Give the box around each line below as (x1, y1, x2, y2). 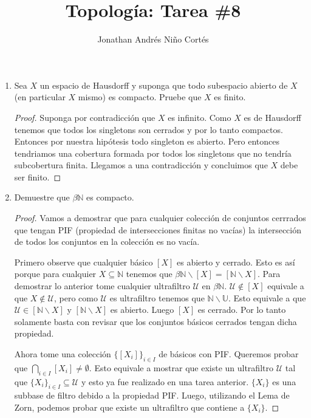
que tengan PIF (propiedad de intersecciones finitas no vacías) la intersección (14, 223, 302, 236)
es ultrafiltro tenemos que (109, 291, 205, 304)
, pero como (53, 291, 98, 304)
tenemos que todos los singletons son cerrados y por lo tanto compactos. (14, 123, 283, 135)
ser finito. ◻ (14, 170, 61, 183)
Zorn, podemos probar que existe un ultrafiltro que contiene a (14, 400, 245, 413)
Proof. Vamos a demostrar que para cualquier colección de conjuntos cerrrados (14, 211, 306, 224)
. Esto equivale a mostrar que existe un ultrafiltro (89, 361, 273, 374)
